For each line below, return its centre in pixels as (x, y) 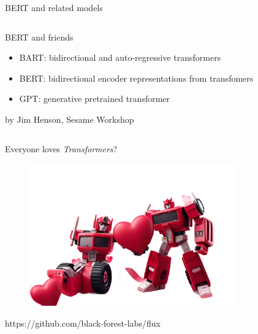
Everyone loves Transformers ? (61, 148)
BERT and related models (54, 7)
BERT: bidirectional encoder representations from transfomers (136, 78)
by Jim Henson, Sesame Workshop (70, 119)
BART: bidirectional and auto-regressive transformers (120, 57)
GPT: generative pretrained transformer (95, 99)
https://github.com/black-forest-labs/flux (83, 323)
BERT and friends (39, 37)
